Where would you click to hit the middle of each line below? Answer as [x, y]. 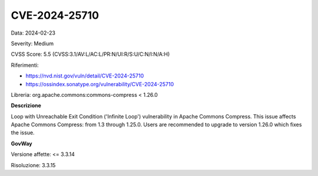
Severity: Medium [32, 43]
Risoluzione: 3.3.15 [33, 165]
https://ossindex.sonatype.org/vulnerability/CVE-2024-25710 [100, 84]
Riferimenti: [25, 65]
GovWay [21, 143]
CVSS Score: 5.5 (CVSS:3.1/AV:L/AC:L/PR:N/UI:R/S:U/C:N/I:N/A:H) [90, 54]
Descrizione [26, 106]
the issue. [23, 133]
